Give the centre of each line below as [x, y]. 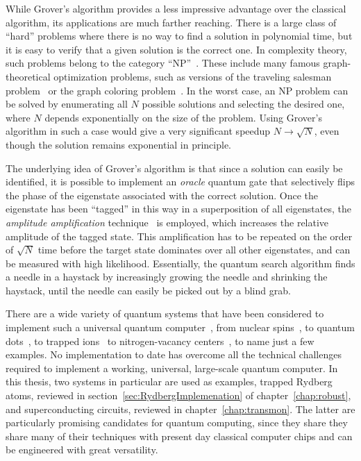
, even [327, 131]
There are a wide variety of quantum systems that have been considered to [165, 313]
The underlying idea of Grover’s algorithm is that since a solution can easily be [174, 168]
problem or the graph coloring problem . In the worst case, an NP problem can [177, 90]
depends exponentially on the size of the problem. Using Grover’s [183, 117]
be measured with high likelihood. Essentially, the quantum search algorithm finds [180, 263]
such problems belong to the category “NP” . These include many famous [163, 63]
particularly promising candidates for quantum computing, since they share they [177, 422]
